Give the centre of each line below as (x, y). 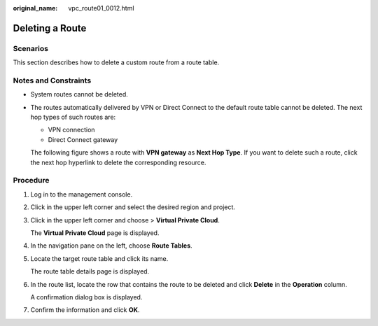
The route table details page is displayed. (90, 271)
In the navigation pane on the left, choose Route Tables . (111, 246)
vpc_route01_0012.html (101, 8)
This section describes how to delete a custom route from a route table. (116, 62)
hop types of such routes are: (73, 117)
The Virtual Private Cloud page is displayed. (95, 233)
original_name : (35, 8)
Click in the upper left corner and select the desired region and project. (133, 207)
